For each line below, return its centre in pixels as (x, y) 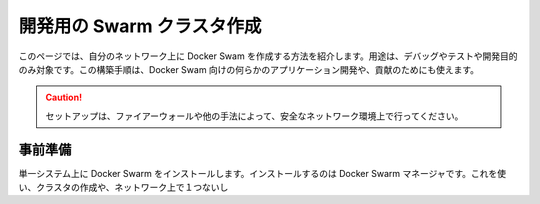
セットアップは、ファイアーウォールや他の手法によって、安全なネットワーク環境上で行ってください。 (254, 116)
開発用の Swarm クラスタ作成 (140, 26)
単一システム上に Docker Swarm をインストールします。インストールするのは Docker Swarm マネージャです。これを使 (262, 173)
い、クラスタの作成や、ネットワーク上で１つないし (123, 187)
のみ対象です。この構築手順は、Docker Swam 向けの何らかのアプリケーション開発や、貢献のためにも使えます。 (249, 69)
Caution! (64, 97)
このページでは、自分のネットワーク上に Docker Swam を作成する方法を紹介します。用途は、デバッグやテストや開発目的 (268, 56)
